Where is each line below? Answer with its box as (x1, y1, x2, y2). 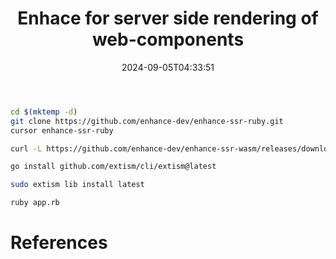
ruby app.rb (10, 198, 60, 208)
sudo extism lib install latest (10, 180, 145, 190)
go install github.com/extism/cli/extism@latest (10, 162, 217, 172)
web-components (91, 28, 245, 51)
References (10, 232, 108, 254)
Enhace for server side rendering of (17, 7, 319, 30)
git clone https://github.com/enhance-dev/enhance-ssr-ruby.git (10, 116, 284, 126)
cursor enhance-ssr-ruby (10, 125, 114, 136)
